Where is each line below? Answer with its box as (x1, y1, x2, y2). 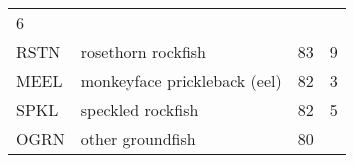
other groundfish (80, 127, 196, 150)
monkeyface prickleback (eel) (80, 69, 282, 92)
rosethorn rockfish (80, 40, 207, 63)
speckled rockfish (80, 98, 199, 121)
